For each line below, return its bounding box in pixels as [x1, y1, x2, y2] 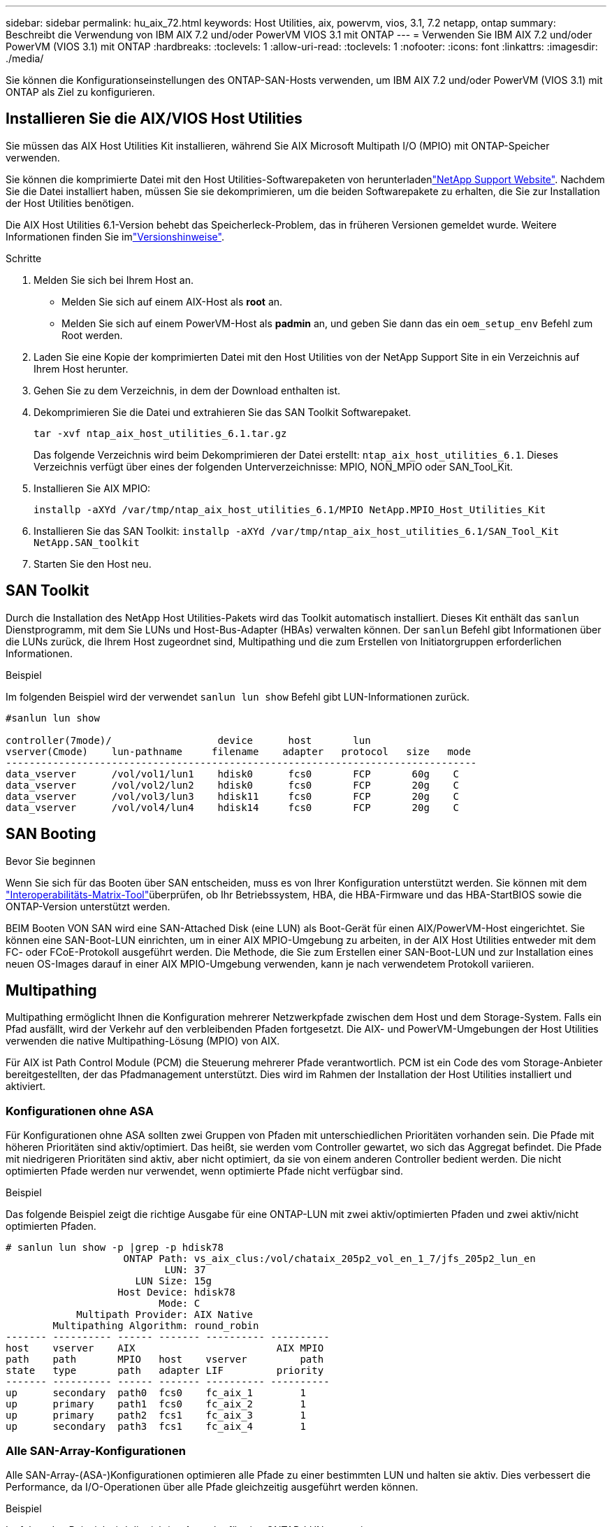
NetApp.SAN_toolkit [34, 536, 140, 548]
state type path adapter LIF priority [6, 1365, 324, 1377]
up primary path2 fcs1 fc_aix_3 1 [6, 1410, 306, 1421]
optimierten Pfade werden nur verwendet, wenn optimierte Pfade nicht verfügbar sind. [6, 1165, 403, 1177]
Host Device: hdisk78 [117, 1286, 235, 1298]
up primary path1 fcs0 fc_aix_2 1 [6, 1398, 306, 1410]
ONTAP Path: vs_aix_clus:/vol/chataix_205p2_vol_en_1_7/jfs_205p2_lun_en [123, 1253, 536, 1265]
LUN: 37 [164, 1264, 206, 1276]
